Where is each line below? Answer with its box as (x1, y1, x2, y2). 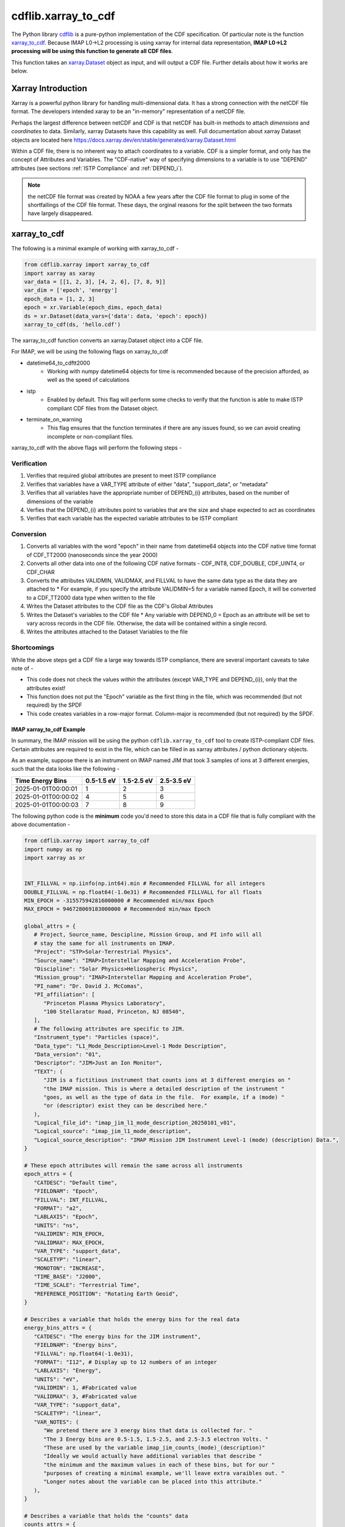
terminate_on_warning (26, 416, 82, 423)
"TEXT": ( (34, 1068, 63, 1075)
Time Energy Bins (15, 776, 67, 785)
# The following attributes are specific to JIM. (34, 1025, 185, 1032)
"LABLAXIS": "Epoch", (34, 1213, 99, 1220)
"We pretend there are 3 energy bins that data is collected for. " (43, 1427, 253, 1434)
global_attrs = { (24, 923, 76, 930)
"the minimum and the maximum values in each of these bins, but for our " (43, 1461, 276, 1468)
